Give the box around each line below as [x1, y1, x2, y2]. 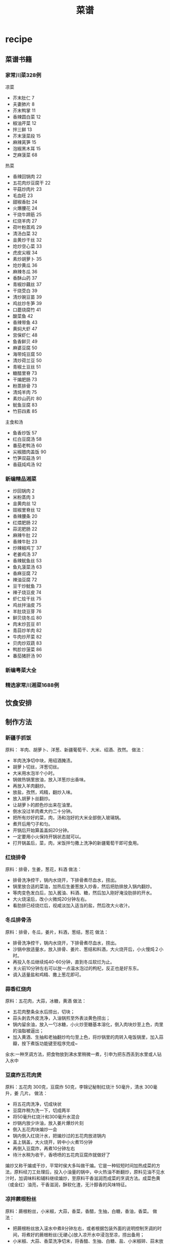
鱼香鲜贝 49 [12, 338, 38, 344]
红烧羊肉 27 [12, 218, 37, 224]
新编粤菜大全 [5, 667, 37, 674]
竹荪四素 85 [12, 408, 37, 414]
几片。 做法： [19, 1090, 48, 1096]
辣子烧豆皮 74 [12, 589, 41, 595]
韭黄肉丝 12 [12, 500, 36, 507]
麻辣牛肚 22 [12, 532, 37, 539]
